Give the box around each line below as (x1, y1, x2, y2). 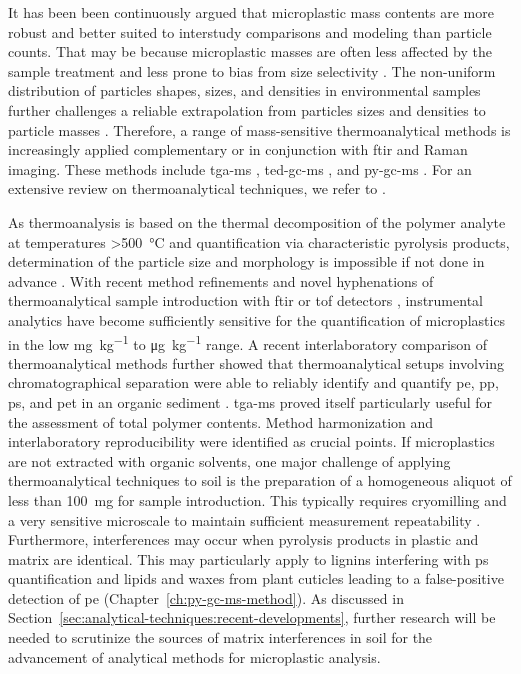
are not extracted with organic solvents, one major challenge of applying (8, 450, 451, 471)
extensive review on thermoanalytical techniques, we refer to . (8, 178, 386, 199)
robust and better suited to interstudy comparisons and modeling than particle (8, 21, 492, 42)
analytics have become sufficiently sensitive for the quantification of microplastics (8, 309, 506, 330)
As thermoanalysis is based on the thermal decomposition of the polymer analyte (8, 211, 506, 232)
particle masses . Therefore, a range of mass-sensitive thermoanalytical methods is (8, 119, 511, 140)
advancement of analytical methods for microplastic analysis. (8, 646, 381, 667)
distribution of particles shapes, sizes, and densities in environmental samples (8, 80, 481, 101)
